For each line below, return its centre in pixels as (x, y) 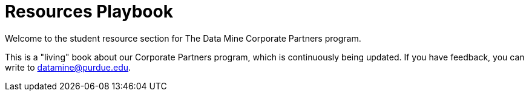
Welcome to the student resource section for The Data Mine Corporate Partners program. (183, 38)
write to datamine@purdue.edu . (68, 67)
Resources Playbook (89, 11)
